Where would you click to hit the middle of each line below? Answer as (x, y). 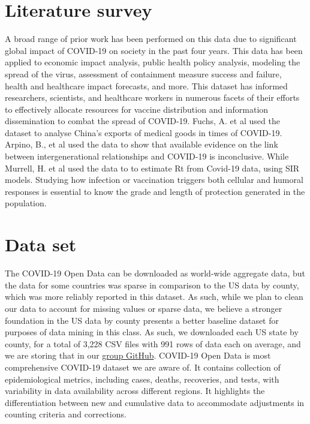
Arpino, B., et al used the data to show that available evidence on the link (142, 144)
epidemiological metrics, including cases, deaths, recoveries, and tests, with (142, 379)
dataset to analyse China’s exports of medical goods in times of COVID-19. (144, 132)
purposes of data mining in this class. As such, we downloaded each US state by (152, 332)
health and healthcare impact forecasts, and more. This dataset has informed (146, 85)
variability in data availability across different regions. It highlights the (135, 391)
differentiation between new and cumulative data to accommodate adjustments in (155, 402)
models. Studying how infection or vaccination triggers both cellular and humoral (154, 180)
